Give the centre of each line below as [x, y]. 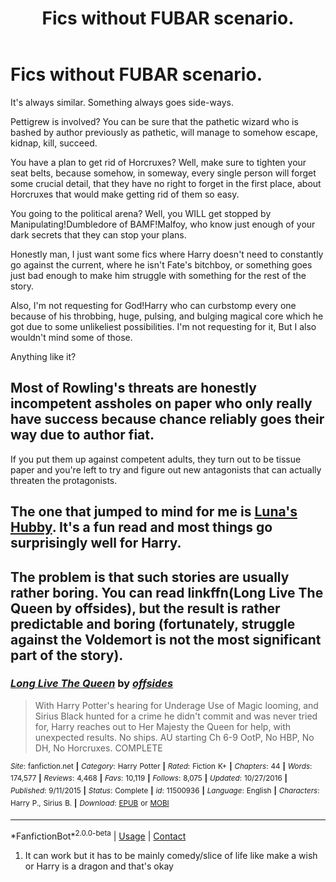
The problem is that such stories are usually [150, 577]
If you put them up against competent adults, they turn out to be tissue [156, 459]
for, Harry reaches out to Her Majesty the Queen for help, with [163, 726]
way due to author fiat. [82, 435]
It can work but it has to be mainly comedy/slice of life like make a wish [171, 856]
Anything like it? [43, 356]
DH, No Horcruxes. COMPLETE [98, 748]
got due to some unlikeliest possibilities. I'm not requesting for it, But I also [163, 326]
